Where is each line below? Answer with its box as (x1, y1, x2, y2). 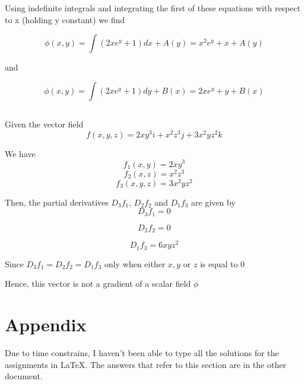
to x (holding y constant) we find (5, 13, 125, 25)
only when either (104, 257, 166, 270)
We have (5, 147, 36, 159)
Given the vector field (5, 118, 84, 130)
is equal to (200, 257, 238, 270)
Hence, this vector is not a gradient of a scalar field (5, 277, 191, 290)
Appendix (5, 312, 87, 337)
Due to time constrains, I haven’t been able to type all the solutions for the (5, 347, 279, 359)
